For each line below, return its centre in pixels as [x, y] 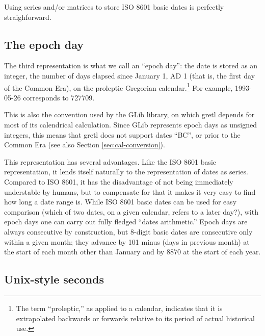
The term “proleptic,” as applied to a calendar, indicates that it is [119, 308]
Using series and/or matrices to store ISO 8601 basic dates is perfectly [114, 7]
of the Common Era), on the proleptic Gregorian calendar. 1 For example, [118, 87]
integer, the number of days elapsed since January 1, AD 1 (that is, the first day [130, 75]
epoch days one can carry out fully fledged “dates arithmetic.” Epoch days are [126, 222]
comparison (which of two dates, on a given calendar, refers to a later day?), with [131, 211]
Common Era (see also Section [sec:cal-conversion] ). [85, 145]
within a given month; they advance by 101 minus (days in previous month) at [127, 241]
